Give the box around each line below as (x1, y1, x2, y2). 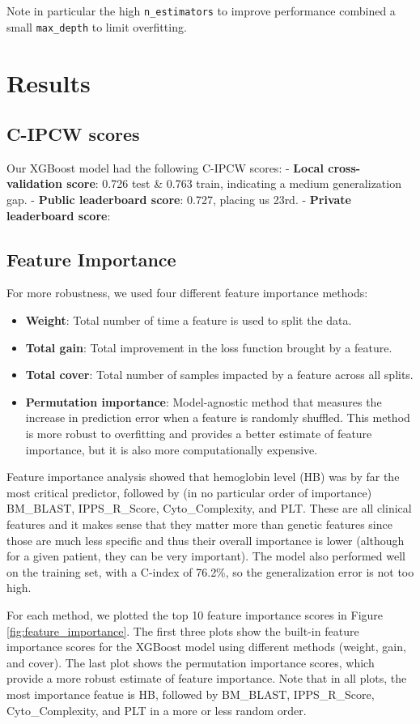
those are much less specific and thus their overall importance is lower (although (6, 531, 405, 548)
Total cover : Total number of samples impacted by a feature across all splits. (25, 366, 414, 383)
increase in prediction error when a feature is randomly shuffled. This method (25, 409, 410, 426)
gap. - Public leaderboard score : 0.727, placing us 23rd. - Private (6, 191, 351, 208)
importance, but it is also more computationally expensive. (25, 441, 318, 458)
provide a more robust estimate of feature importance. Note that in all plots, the (6, 670, 407, 687)
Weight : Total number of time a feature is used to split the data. (25, 312, 352, 329)
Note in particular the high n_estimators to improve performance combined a (6, 2, 396, 19)
